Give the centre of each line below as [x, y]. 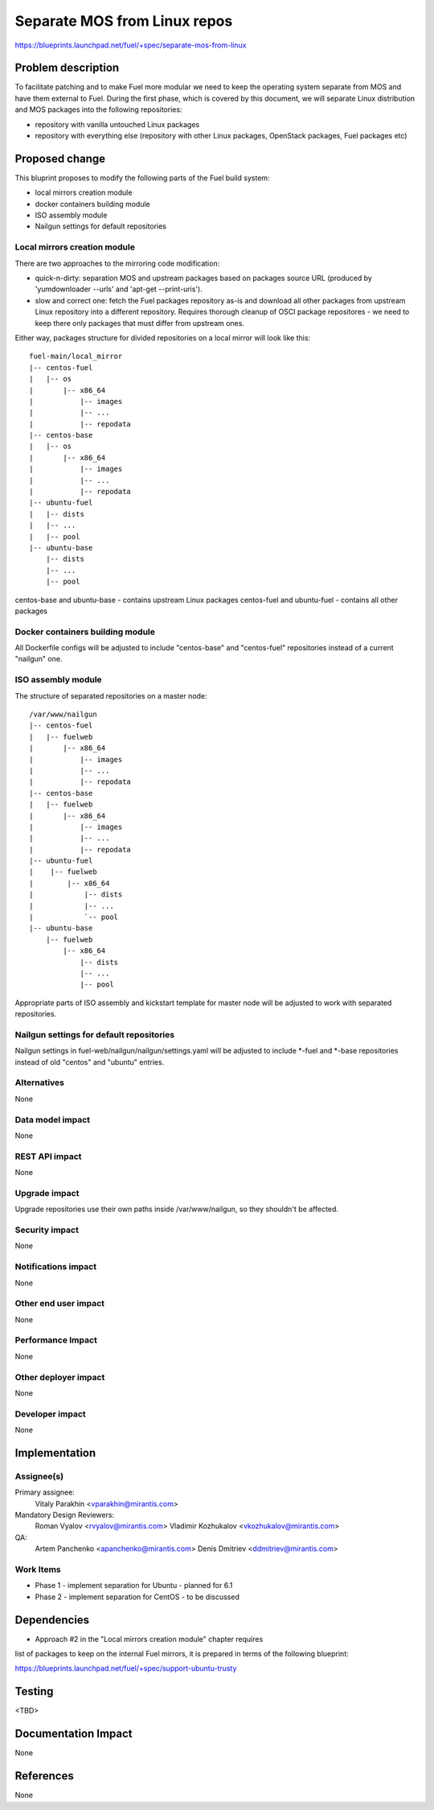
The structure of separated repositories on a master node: [111, 695]
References [44, 1776]
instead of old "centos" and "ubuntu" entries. [90, 1062]
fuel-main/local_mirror [76, 357]
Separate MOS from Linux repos [124, 21]
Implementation [55, 1453]
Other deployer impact [60, 1377]
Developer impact [50, 1414]
